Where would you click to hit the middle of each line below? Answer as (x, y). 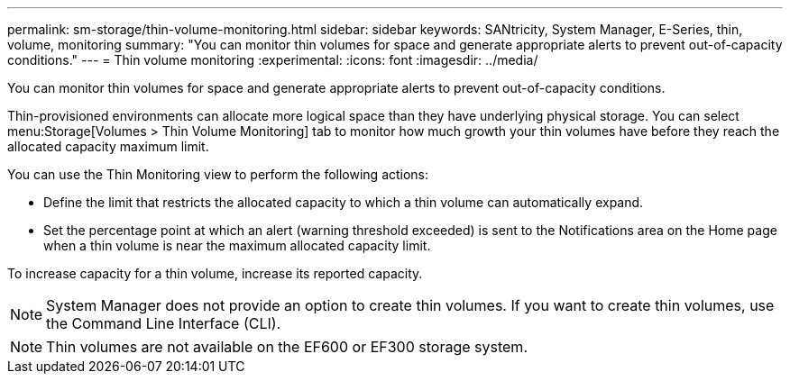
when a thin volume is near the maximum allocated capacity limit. (237, 245)
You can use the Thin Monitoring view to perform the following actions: (218, 174)
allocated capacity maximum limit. (108, 146)
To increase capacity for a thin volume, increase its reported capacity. (215, 273)
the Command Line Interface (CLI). (164, 323)
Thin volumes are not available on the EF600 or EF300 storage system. (287, 347)
